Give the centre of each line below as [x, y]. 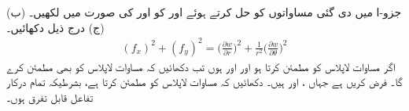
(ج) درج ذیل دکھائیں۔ [55, 27]
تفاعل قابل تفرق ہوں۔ [50, 97]
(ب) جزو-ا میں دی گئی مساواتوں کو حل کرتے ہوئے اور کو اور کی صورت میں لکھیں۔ [204, 12]
